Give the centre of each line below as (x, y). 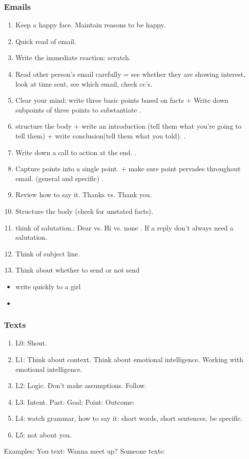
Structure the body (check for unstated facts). (84, 211)
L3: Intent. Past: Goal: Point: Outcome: (75, 402)
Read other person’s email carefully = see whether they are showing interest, (130, 74)
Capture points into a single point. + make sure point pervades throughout (128, 169)
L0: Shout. (31, 343)
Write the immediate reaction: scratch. (73, 57)
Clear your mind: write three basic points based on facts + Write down (122, 100)
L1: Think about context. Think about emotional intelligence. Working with (129, 359)
